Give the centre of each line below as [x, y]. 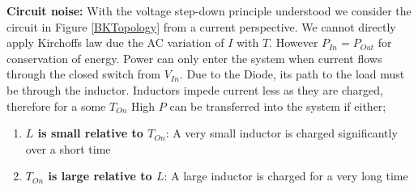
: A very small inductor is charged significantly [282, 133]
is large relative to [100, 176]
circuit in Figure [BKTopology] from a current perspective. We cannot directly [201, 26]
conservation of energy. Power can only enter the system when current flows [194, 58]
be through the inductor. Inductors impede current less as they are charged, [195, 89]
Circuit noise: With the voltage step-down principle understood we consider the [209, 11]
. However [294, 42]
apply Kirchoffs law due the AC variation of [115, 42]
